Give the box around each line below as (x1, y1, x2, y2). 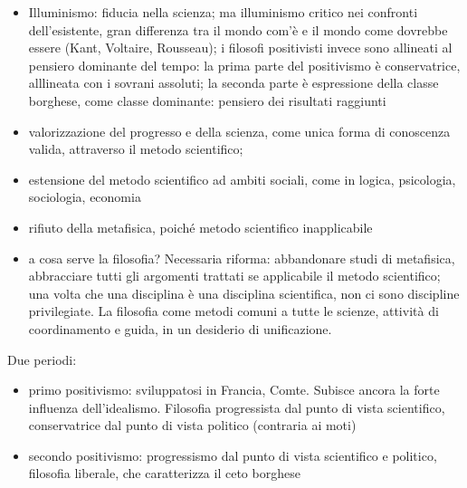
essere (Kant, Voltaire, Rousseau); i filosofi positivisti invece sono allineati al (28, 38, 453, 57)
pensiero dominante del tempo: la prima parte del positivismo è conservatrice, (28, 55, 461, 74)
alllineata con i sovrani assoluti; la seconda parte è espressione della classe (28, 73, 439, 92)
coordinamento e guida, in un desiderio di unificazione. (28, 319, 332, 338)
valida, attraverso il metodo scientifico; (28, 139, 243, 158)
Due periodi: (7, 349, 77, 368)
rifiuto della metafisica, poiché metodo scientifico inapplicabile (28, 217, 373, 236)
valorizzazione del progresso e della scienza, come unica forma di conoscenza (28, 121, 451, 140)
